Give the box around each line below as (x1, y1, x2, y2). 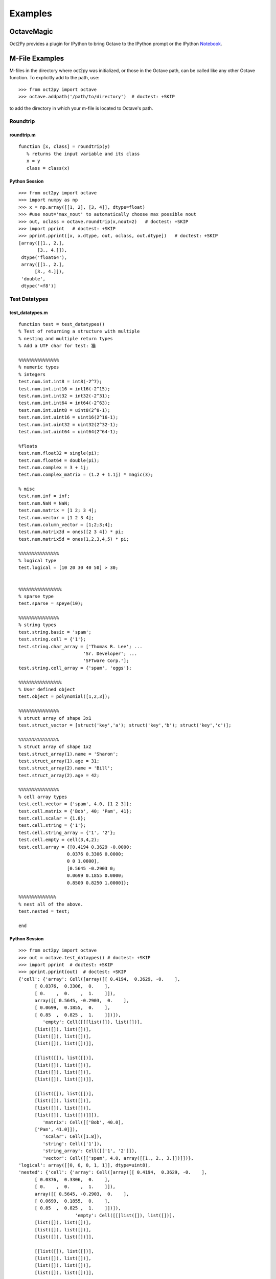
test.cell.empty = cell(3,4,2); (18, 837, 100, 843)
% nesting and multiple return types (18, 336, 113, 341)
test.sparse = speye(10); (18, 601, 84, 606)
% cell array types (18, 793, 67, 800)
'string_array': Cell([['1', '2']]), (42, 1148, 137, 1154)
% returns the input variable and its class (26, 151, 140, 157)
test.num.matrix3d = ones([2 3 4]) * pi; (18, 529, 124, 535)
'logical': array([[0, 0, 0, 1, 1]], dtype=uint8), (18, 1162, 151, 1168)
